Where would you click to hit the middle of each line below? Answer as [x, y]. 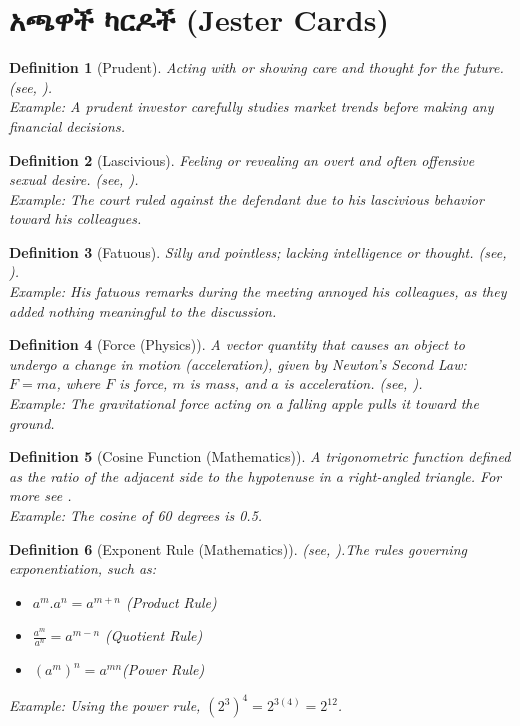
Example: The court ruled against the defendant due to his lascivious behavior [246, 198]
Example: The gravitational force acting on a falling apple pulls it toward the [244, 403]
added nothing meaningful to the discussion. [143, 310]
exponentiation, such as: [83, 568]
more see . [40, 495]
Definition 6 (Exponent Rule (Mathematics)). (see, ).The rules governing [238, 548]
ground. [32, 422]
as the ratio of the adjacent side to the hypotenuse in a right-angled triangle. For [255, 475]
